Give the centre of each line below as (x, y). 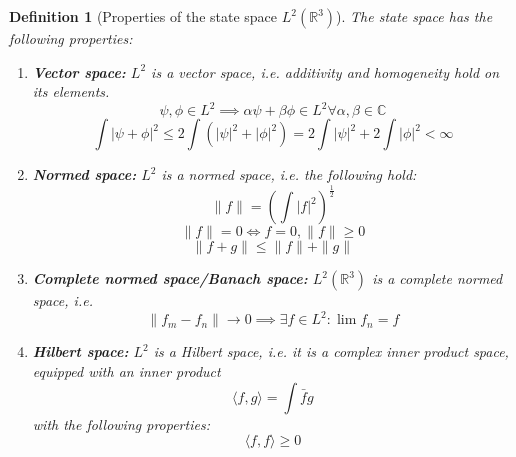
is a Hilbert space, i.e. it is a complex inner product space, (331, 351)
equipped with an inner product (126, 370)
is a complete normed (437, 278)
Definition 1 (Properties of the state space (143, 16)
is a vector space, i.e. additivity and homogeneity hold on (325, 71)
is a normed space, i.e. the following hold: (289, 174)
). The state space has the (414, 16)
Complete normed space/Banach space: (170, 278)
